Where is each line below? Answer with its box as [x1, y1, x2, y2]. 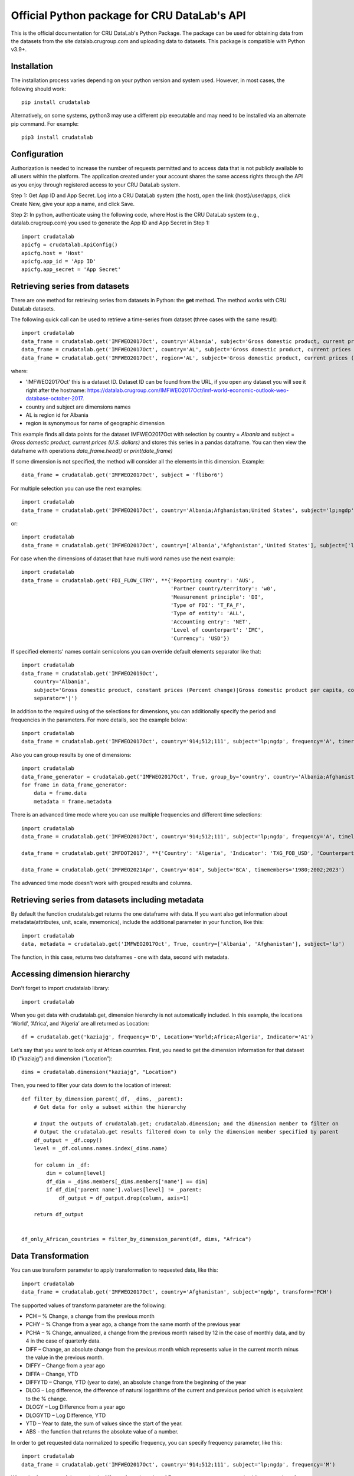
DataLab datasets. [11, 305, 55, 312]
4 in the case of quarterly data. [25, 1337, 101, 1344]
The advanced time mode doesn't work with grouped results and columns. [11, 879, 192, 886]
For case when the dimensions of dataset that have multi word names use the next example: [11, 555, 235, 562]
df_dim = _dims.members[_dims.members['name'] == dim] [46, 1178, 208, 1185]
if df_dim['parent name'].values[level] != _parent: [46, 1187, 202, 1193]
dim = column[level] [46, 1170, 106, 1177]
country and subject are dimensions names [25, 403, 131, 410]
